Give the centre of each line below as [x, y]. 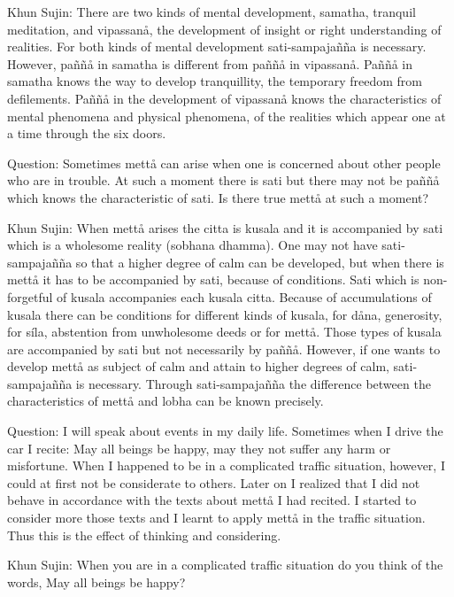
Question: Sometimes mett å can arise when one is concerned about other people [224, 163]
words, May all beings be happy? [96, 581]
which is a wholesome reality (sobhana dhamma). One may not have [192, 245]
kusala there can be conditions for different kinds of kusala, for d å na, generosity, [225, 314]
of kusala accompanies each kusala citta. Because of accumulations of [244, 296]
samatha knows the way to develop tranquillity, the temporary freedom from [215, 81]
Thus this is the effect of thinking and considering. [144, 535]
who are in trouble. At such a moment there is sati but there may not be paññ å [223, 180]
